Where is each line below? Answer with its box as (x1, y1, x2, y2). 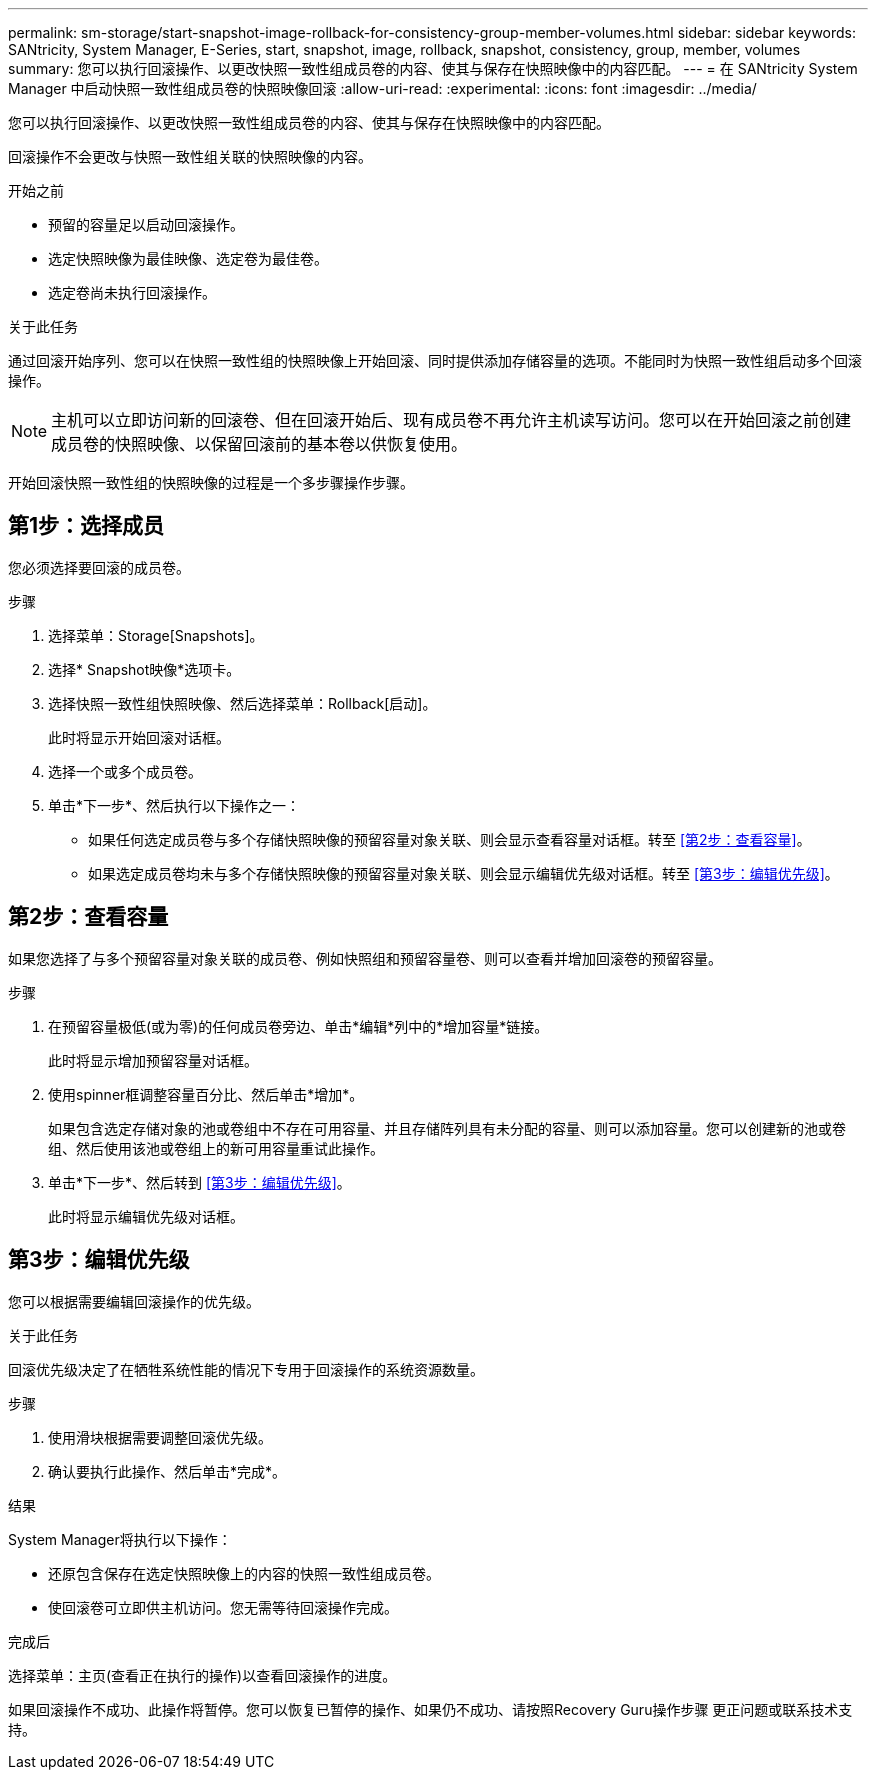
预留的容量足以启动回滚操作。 (48, 216, 244, 233)
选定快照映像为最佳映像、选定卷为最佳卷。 (48, 250, 328, 267)
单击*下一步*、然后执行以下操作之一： (48, 796, 301, 814)
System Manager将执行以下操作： (8, 1530, 232, 1548)
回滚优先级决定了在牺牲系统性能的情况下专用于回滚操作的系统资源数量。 (8, 1360, 484, 1378)
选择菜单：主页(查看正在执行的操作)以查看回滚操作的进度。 (8, 1666, 397, 1684)
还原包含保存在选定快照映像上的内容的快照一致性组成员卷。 (48, 1564, 440, 1582)
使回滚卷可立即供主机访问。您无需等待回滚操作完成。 (48, 1598, 398, 1616)
